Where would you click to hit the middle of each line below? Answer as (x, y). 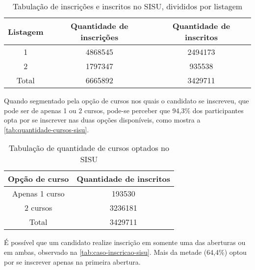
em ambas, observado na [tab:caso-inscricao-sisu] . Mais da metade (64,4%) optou (125, 252)
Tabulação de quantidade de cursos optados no (89, 148)
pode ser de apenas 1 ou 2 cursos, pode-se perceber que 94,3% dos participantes (124, 110)
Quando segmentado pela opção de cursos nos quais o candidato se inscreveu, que (127, 100)
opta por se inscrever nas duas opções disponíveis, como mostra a (102, 120)
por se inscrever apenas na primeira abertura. (72, 261)
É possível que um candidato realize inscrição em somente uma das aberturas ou (125, 242)
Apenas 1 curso (38, 194)
